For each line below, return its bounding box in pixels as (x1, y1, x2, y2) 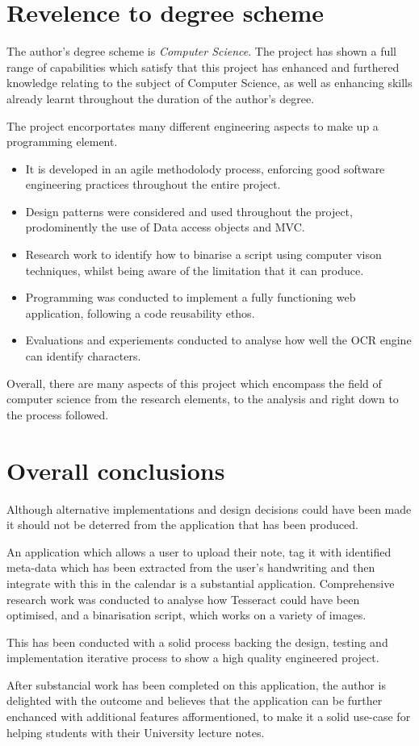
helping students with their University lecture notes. (6, 723, 265, 740)
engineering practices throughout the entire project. (25, 176, 281, 193)
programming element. (6, 133, 118, 150)
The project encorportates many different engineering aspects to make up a (6, 117, 379, 134)
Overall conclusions (6, 453, 225, 486)
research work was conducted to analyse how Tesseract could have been (6, 590, 360, 607)
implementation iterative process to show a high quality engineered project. (6, 649, 379, 666)
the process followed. (6, 406, 109, 423)
